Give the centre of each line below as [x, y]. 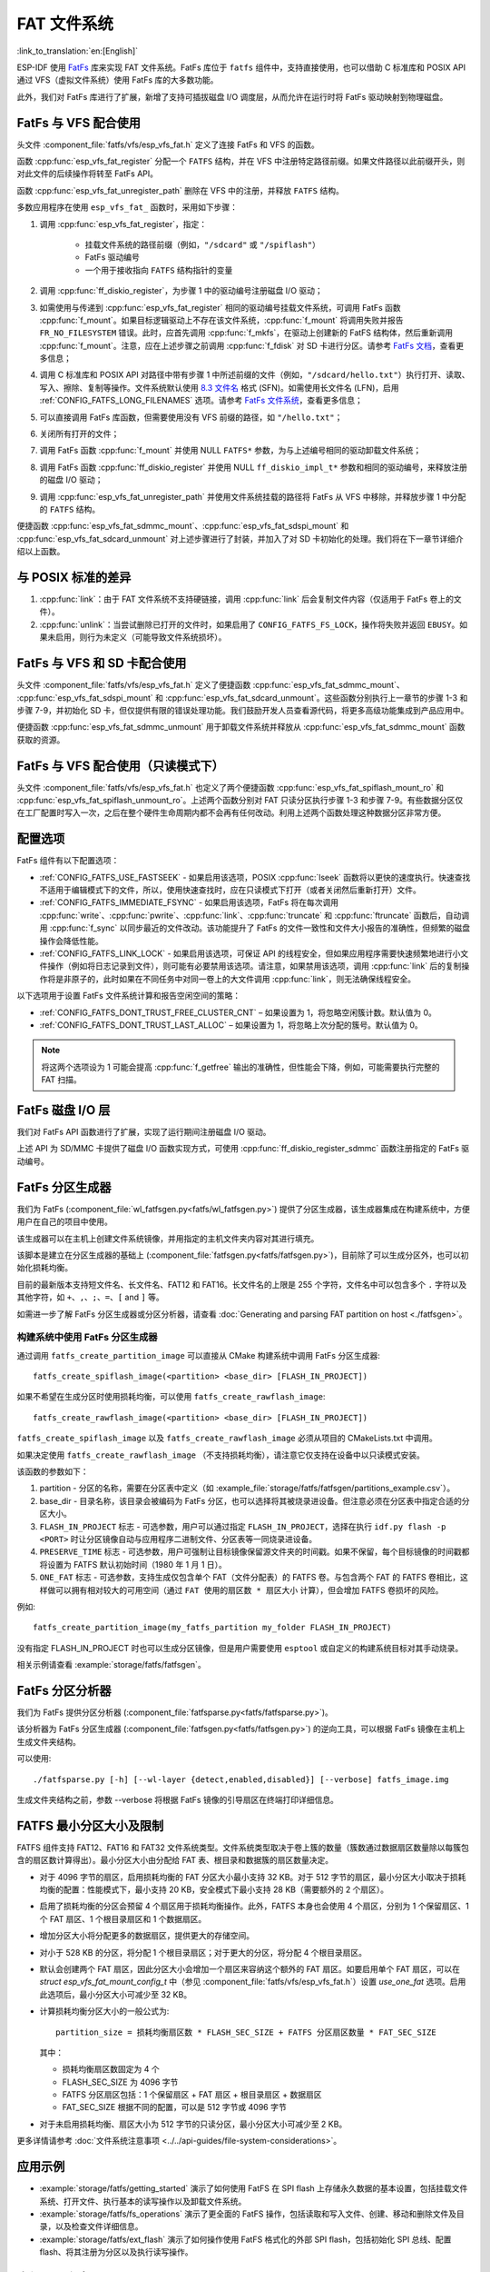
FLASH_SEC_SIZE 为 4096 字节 [120, 2082]
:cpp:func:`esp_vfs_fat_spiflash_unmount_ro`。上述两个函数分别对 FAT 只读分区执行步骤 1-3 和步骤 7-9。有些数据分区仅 [240, 801]
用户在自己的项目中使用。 [64, 1221]
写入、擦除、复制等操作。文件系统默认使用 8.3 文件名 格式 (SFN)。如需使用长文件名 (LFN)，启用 [219, 387]
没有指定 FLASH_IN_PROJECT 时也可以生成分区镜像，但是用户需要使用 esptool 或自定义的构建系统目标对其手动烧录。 [240, 1648]
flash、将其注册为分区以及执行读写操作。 [117, 2252]
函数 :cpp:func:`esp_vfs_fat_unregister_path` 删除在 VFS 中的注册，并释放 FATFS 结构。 [180, 190]
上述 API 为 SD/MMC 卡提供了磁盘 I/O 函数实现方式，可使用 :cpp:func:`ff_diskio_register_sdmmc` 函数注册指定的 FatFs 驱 [243, 1149]
